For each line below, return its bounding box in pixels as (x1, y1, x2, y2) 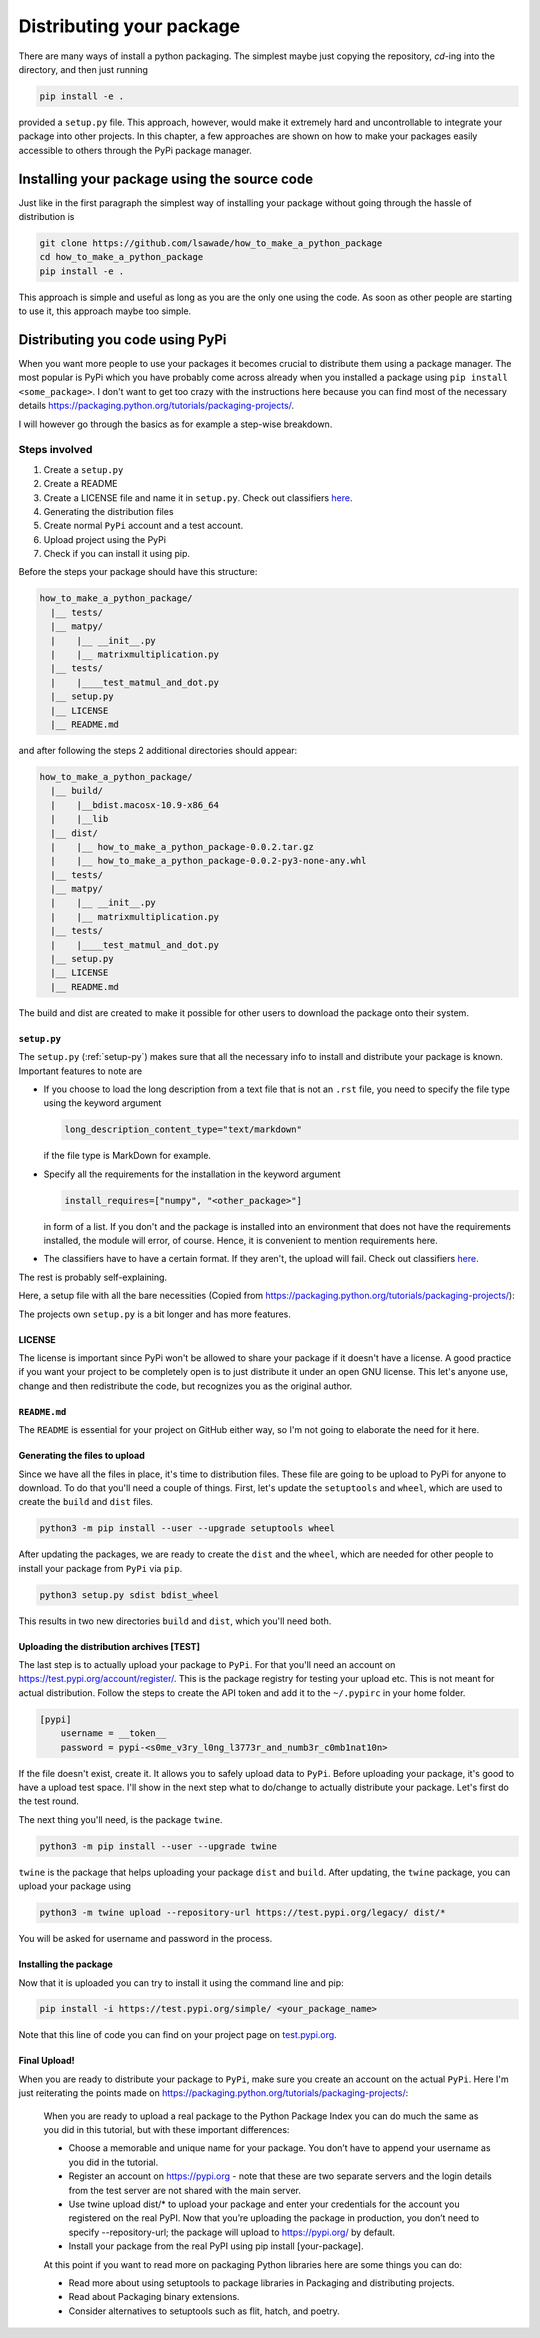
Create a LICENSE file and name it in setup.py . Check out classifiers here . (43, 491, 354, 504)
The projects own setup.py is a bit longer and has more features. (18, 1308, 292, 1320)
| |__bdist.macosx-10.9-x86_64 (50, 799, 220, 810)
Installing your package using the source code (18, 170, 314, 187)
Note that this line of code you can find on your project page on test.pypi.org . (18, 2029, 337, 2041)
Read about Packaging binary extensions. (68, 2291, 240, 2303)
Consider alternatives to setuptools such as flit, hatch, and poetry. (68, 2305, 340, 2317)
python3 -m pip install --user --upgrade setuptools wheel (39, 1523, 335, 1534)
